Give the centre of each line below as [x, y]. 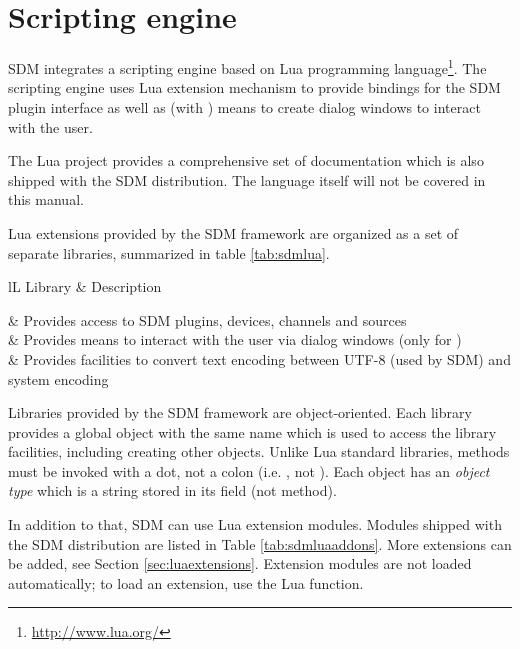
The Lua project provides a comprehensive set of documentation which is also [246, 160]
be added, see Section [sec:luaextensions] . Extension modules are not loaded [240, 563]
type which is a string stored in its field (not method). [172, 490]
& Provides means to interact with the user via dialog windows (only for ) [235, 339]
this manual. [46, 199]
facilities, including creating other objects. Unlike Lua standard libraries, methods [259, 451]
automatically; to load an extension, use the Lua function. [186, 582]
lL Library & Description [85, 286]
